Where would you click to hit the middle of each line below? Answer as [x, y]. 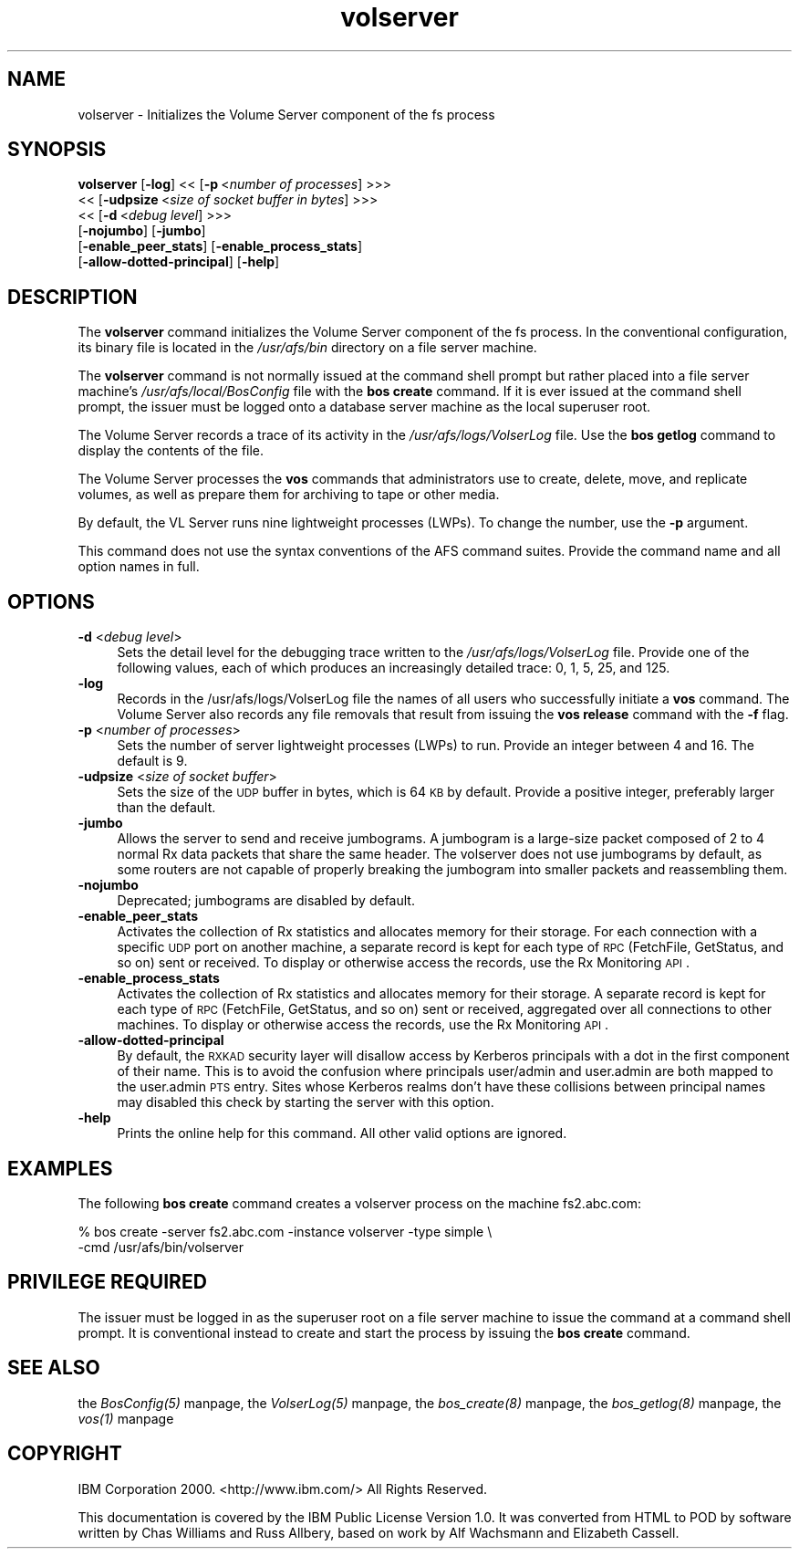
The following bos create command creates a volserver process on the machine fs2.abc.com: [360, 1203]
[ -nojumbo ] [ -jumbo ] [142, 231]
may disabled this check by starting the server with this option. [306, 1102]
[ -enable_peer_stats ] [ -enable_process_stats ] [220, 246]
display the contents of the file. [171, 451]
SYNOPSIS [57, 150]
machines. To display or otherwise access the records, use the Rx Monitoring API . [363, 1025]
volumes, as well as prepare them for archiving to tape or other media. [289, 495]
